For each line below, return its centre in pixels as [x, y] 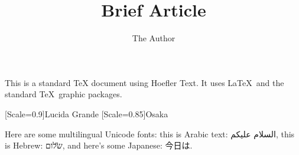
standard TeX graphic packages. [64, 94]
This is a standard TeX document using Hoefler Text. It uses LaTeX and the [144, 82]
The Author [154, 38]
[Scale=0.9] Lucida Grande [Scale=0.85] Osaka [87, 113]
